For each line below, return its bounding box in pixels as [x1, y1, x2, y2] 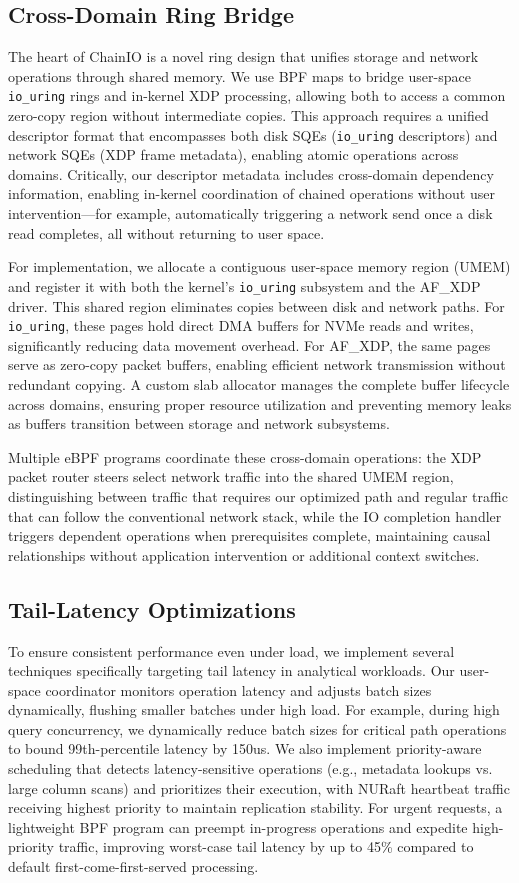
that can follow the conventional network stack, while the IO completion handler [8, 505, 502, 526]
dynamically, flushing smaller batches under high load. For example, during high [8, 699, 500, 720]
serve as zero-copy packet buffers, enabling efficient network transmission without [8, 354, 506, 375]
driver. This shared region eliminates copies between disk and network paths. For [8, 295, 505, 316]
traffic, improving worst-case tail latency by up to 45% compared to [58, 836, 474, 857]
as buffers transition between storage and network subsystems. [8, 413, 390, 434]
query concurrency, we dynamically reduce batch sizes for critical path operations [8, 718, 507, 739]
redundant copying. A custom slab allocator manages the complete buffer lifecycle [8, 373, 510, 394]
